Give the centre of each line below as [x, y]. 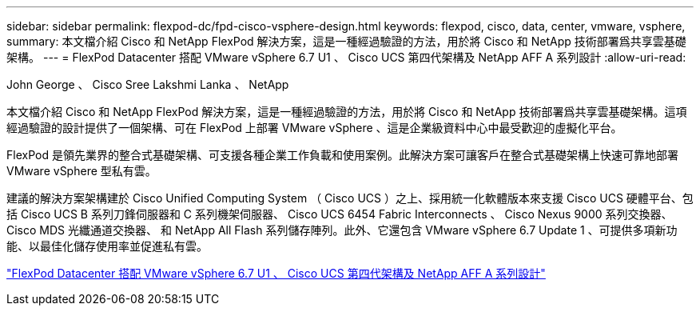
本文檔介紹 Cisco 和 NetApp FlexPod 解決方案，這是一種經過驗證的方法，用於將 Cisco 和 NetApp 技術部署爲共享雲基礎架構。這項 [347, 112]
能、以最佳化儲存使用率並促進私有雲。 [107, 246]
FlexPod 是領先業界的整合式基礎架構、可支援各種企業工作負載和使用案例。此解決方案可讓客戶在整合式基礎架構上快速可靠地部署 [342, 155]
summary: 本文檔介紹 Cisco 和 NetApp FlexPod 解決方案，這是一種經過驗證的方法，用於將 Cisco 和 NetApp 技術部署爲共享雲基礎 [346, 41]
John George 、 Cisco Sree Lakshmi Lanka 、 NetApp [148, 84]
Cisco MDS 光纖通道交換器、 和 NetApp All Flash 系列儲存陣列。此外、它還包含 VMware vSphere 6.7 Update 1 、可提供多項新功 [342, 230]
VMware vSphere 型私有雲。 [82, 171]
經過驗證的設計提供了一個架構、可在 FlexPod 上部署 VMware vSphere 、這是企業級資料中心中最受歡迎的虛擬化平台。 [314, 128]
